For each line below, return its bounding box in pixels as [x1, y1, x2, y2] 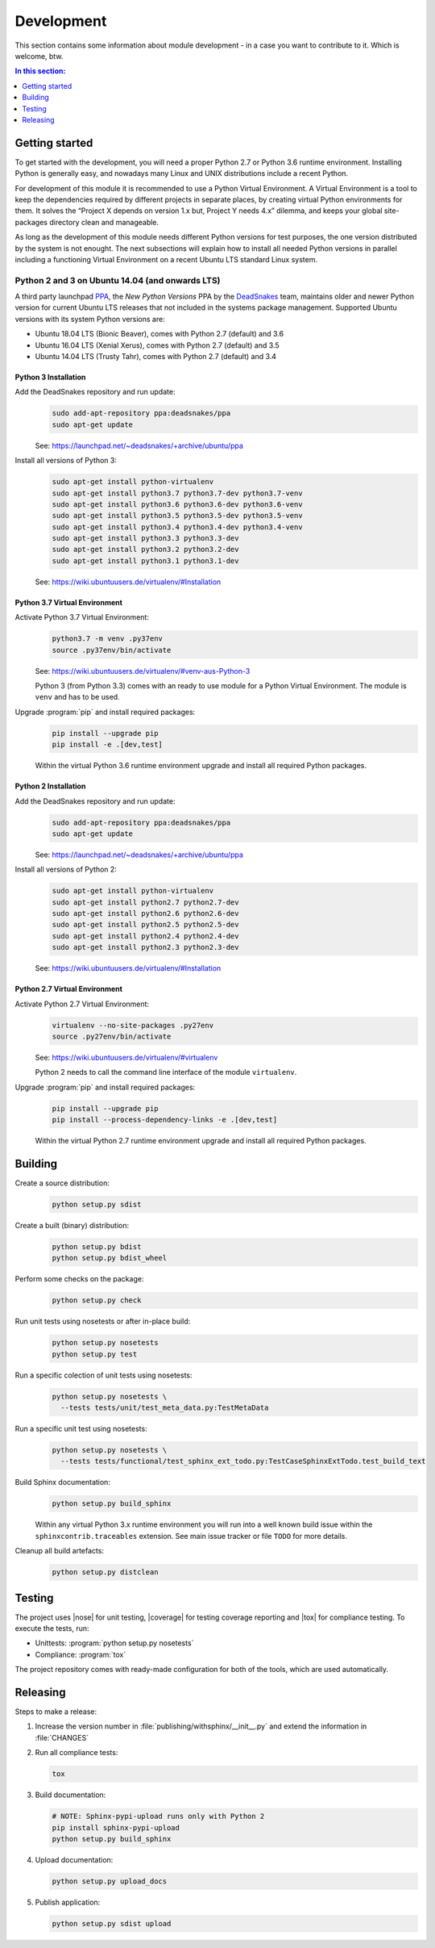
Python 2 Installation [14, 781, 86, 791]
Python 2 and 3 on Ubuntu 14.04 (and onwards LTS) [14, 274, 221, 286]
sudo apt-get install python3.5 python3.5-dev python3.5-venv [52, 511, 303, 520]
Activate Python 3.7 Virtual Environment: [14, 612, 149, 622]
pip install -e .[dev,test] [52, 740, 163, 750]
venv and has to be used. [35, 692, 120, 702]
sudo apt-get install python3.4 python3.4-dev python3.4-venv [52, 522, 303, 532]
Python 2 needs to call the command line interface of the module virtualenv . [35, 1068, 297, 1077]
